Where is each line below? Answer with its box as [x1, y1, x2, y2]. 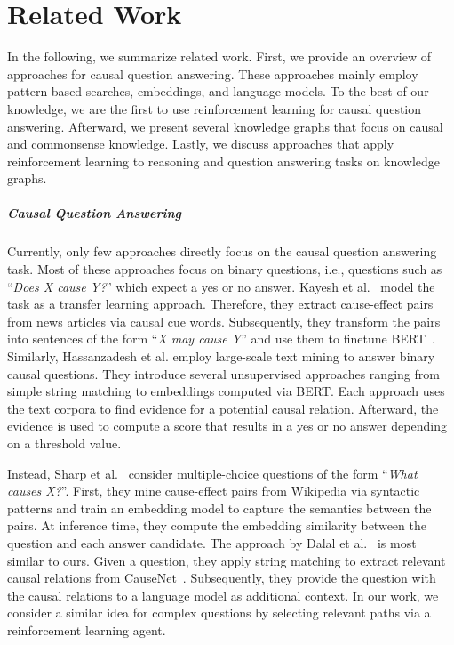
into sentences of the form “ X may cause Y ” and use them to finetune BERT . [7, 329, 436, 348]
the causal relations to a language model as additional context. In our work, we [7, 585, 439, 604]
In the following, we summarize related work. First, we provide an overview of [7, 47, 431, 66]
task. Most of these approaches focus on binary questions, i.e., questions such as [7, 260, 442, 278]
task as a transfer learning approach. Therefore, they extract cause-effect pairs [7, 294, 434, 313]
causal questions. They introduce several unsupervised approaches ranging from [7, 364, 440, 383]
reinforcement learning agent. [7, 620, 166, 639]
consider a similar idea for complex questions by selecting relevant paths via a [7, 603, 431, 622]
